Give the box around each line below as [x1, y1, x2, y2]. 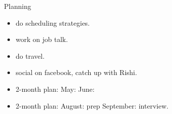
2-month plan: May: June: [15, 83, 95, 94]
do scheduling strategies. [15, 17, 90, 28]
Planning [4, 1, 31, 11]
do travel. [15, 50, 45, 61]
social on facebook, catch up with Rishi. [15, 67, 137, 77]
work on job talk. [15, 34, 68, 44]
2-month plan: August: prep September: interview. [15, 100, 169, 111]
